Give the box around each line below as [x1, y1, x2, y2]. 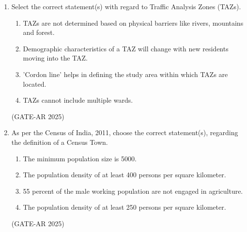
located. [23, 78, 46, 89]
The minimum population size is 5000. [23, 153, 137, 163]
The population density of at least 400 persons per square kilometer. [23, 170, 226, 180]
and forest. [23, 27, 55, 37]
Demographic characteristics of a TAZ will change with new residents [23, 43, 229, 53]
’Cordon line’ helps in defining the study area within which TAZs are [23, 69, 228, 79]
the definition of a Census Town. [11, 137, 108, 147]
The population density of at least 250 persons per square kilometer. [23, 202, 226, 212]
